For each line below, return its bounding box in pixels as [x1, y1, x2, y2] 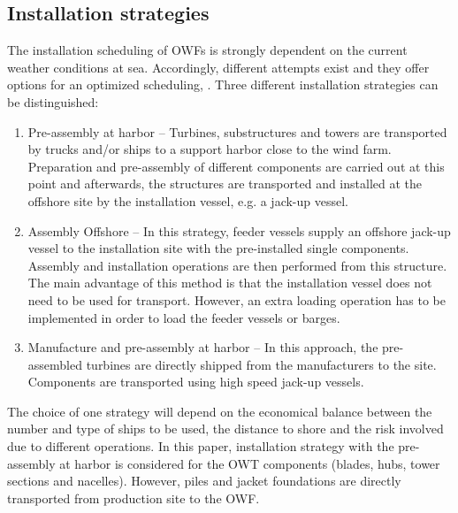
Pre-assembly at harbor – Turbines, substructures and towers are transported [27, 122, 447, 141]
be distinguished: [7, 92, 99, 111]
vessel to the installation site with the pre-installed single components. [27, 239, 409, 257]
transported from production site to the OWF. [7, 488, 260, 507]
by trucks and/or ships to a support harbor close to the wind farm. [27, 140, 392, 158]
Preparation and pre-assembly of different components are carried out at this [27, 157, 445, 175]
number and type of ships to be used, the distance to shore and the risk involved [7, 419, 444, 438]
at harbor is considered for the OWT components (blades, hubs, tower [59, 454, 440, 472]
